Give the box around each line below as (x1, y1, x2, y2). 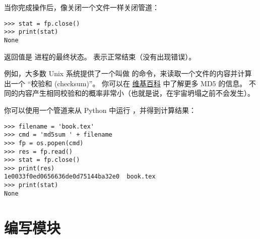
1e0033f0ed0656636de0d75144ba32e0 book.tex (4, 173, 156, 181)
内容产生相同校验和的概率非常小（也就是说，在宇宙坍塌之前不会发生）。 (18, 88, 254, 98)
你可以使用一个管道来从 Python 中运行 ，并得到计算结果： (4, 104, 196, 115)
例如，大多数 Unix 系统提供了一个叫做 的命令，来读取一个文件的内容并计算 (4, 68, 252, 79)
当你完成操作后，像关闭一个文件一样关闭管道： (4, 2, 159, 12)
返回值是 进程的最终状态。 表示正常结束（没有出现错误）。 (4, 51, 196, 62)
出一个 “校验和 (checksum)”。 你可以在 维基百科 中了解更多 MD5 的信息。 (4, 78, 247, 88)
